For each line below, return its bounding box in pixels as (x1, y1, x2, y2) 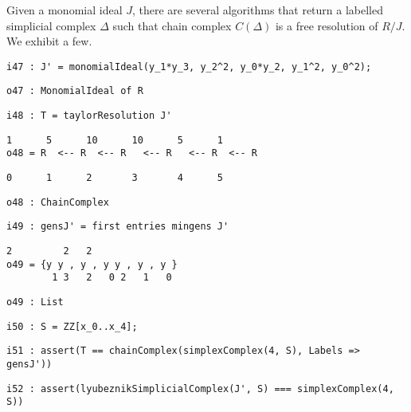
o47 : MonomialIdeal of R (6, 85, 143, 97)
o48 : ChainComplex (6, 196, 109, 208)
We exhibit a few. (6, 33, 92, 49)
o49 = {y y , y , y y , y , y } (6, 258, 178, 270)
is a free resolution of (275, 17, 378, 33)
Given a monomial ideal (6, 2, 123, 18)
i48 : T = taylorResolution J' (6, 110, 172, 122)
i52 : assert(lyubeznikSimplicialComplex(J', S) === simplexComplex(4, (6, 383, 394, 394)
